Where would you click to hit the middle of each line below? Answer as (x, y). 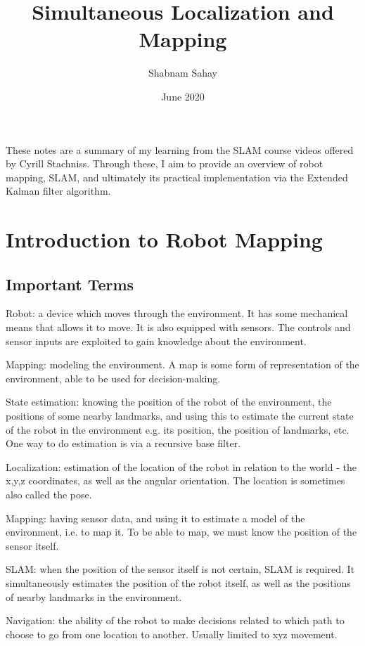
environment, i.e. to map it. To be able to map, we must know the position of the (181, 532)
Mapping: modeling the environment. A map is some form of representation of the (182, 364)
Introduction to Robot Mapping (164, 239)
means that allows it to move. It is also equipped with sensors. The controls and (178, 327)
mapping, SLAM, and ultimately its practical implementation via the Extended (177, 177)
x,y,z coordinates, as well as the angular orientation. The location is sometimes (175, 480)
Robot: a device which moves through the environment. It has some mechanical (177, 313)
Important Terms (70, 284)
